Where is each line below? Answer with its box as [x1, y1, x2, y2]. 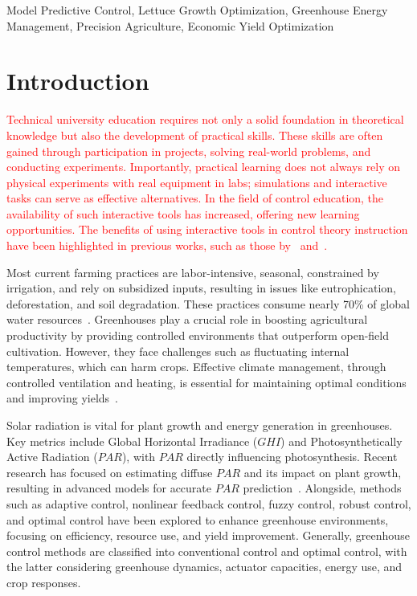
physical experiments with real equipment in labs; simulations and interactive [6, 173, 387, 190]
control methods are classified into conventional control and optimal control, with [6, 542, 407, 559]
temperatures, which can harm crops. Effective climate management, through [6, 358, 386, 375]
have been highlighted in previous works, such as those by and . [6, 237, 328, 254]
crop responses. [6, 574, 81, 590]
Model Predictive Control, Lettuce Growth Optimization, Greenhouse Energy [6, 2, 388, 18]
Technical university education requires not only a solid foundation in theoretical [6, 111, 404, 128]
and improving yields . [6, 390, 118, 406]
